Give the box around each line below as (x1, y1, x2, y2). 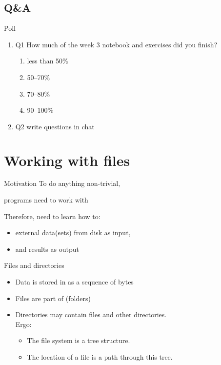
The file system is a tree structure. (27, 335, 130, 345)
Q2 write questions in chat (15, 121, 95, 131)
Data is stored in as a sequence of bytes (15, 277, 134, 287)
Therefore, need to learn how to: (4, 211, 100, 221)
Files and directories (4, 260, 64, 270)
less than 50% (27, 56, 68, 66)
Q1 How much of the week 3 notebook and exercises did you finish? (15, 39, 218, 49)
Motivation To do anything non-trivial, (4, 178, 121, 188)
